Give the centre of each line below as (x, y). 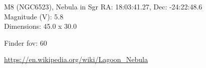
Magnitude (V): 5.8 (34, 16)
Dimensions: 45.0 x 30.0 (41, 26)
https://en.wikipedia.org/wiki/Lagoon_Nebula (76, 59)
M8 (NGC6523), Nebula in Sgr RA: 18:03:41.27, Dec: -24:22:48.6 (103, 6)
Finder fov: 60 (26, 42)
